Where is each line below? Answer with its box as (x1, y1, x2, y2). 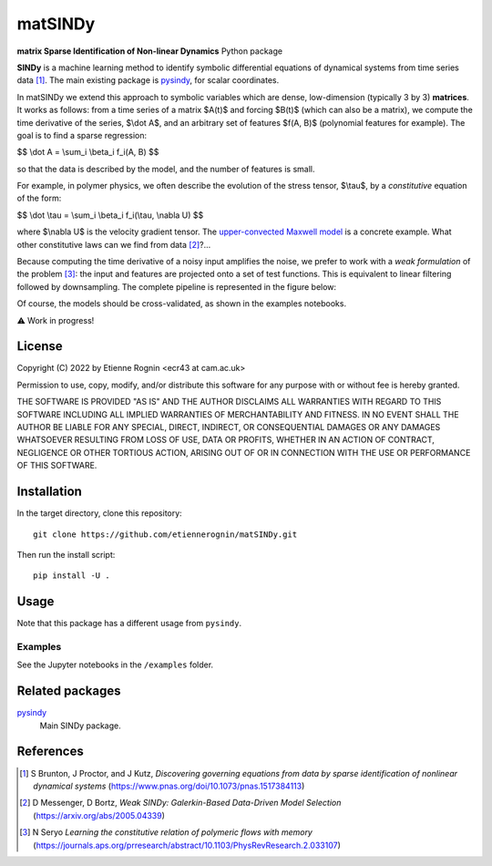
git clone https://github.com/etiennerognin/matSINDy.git (33, 529, 298, 540)
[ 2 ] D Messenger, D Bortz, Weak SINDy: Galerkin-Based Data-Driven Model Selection (19, 798, 342, 809)
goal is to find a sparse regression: (16, 129, 148, 140)
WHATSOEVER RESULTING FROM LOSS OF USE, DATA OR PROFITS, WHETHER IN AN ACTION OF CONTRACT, (16, 434, 435, 446)
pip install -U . (33, 571, 110, 581)
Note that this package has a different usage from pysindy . (16, 618, 241, 629)
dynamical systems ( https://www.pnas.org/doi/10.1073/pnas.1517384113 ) (33, 780, 305, 791)
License (16, 338, 63, 355)
